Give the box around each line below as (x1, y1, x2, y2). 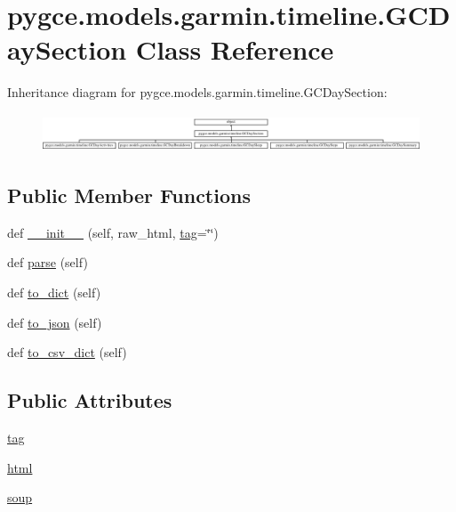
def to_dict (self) (7, 283, 101, 302)
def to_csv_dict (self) (7, 343, 127, 362)
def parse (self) (7, 253, 88, 272)
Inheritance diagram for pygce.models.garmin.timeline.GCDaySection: (7, 83, 388, 102)
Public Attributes (7, 386, 172, 414)
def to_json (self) (7, 313, 102, 331)
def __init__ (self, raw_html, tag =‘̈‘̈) (7, 223, 219, 241)
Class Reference (135, 31, 334, 68)
